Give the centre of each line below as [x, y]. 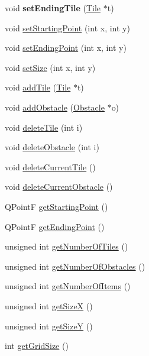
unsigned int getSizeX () [49, 305]
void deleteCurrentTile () [50, 166]
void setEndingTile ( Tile [53, 8]
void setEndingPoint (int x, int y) [66, 48]
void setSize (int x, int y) [50, 67]
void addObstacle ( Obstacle [55, 107]
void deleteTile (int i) [44, 127]
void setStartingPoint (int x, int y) [67, 27]
